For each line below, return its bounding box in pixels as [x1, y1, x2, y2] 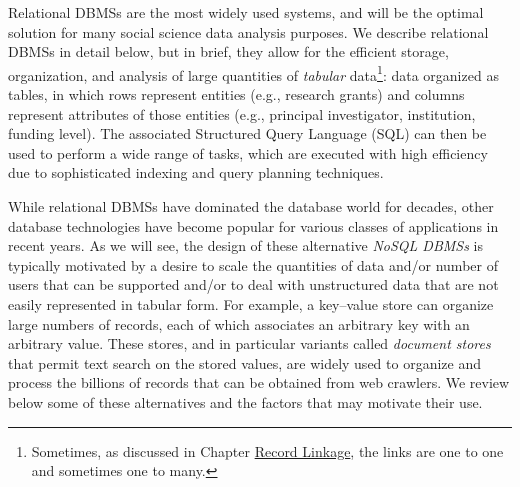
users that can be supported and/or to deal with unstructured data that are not [8, 274, 499, 295]
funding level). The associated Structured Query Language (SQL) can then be [8, 123, 487, 144]
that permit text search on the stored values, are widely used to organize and [8, 352, 481, 373]
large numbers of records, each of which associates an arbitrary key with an [8, 313, 470, 334]
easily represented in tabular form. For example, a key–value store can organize [8, 293, 494, 314]
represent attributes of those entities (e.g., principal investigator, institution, [8, 103, 476, 124]
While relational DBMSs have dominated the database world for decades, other [8, 196, 494, 216]
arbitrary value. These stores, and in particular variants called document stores [8, 333, 491, 354]
